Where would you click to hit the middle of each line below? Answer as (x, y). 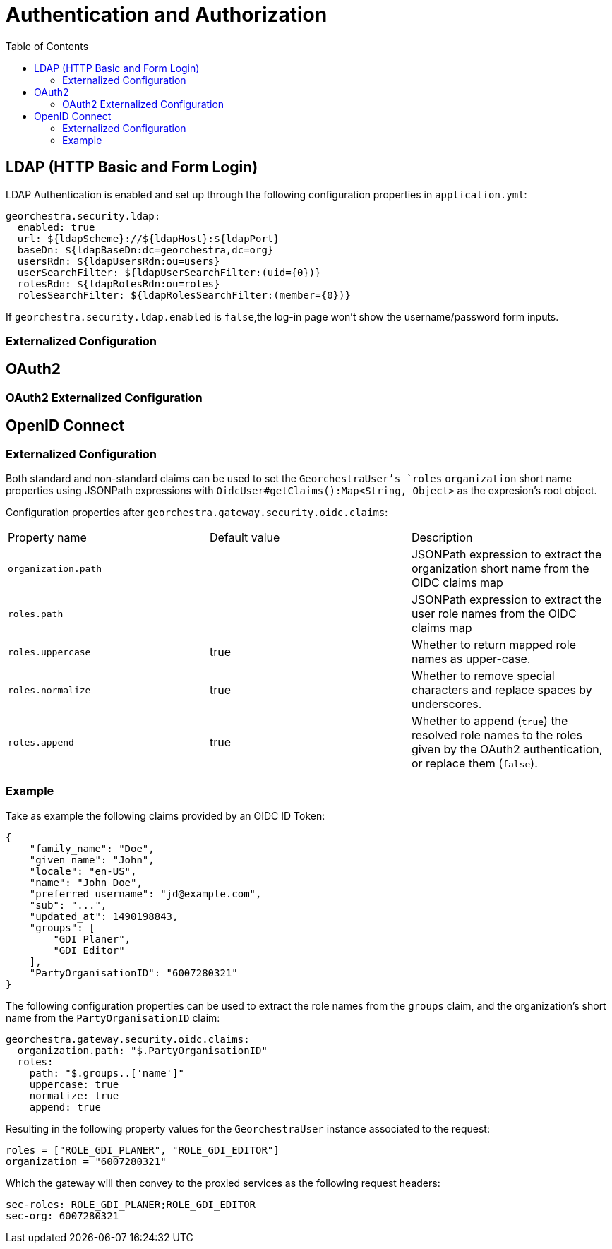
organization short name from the (500, 569)
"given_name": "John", (92, 860)
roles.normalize (49, 690)
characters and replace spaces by (502, 690)
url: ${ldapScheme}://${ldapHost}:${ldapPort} (148, 238)
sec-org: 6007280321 (62, 1215)
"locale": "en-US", (83, 871)
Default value (245, 538)
